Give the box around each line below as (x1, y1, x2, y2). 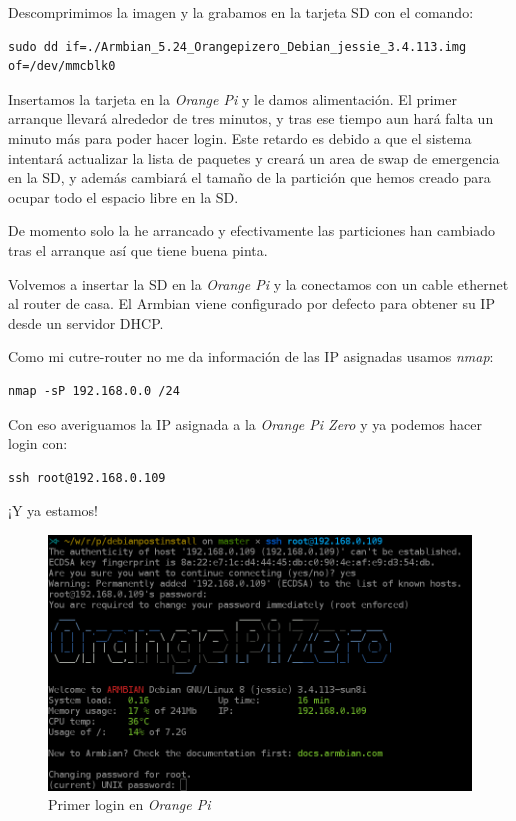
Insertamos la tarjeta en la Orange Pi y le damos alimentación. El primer (8, 88, 457, 109)
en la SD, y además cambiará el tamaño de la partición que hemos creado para (8, 167, 491, 188)
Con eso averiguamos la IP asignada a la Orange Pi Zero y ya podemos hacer (8, 413, 482, 434)
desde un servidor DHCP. (8, 312, 164, 333)
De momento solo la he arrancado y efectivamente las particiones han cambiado (8, 220, 495, 241)
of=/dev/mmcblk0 (8, 59, 116, 74)
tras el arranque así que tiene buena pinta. (8, 239, 268, 260)
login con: (8, 433, 68, 454)
